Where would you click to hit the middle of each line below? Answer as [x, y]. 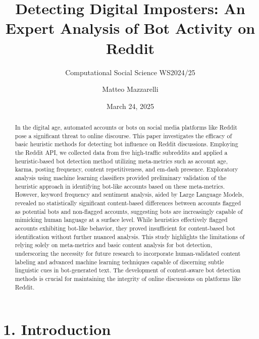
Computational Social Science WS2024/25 [130, 72]
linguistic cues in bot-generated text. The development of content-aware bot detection [128, 270]
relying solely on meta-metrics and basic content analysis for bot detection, [114, 245]
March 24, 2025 [130, 106]
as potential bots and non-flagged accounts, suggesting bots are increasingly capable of [129, 211]
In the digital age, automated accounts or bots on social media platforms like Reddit [126, 127]
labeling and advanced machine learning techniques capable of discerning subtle [119, 262]
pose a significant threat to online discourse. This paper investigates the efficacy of [123, 135]
